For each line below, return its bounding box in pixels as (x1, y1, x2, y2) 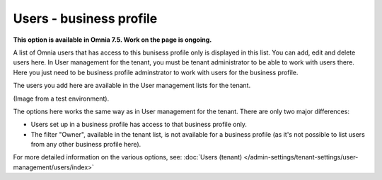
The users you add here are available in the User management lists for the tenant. (13, 81, 251, 90)
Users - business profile (13, 11, 158, 26)
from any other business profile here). (30, 140, 141, 149)
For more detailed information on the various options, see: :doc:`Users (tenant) (13, 153, 243, 162)
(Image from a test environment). (13, 94, 110, 103)
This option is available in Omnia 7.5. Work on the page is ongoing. (13, 35, 212, 44)
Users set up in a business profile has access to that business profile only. (30, 120, 248, 129)
